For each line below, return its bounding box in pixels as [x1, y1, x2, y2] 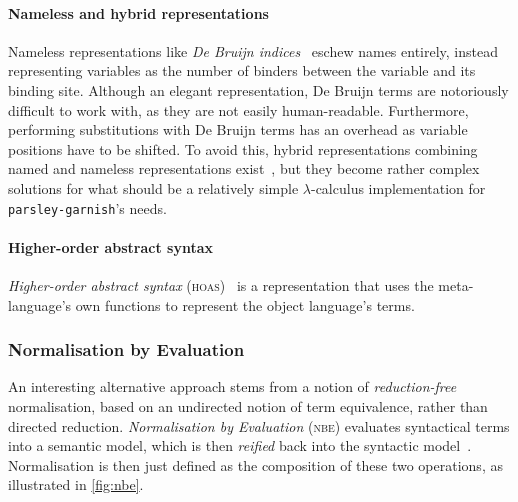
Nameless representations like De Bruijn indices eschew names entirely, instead [8, 40, 498, 61]
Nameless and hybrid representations [8, 2, 269, 23]
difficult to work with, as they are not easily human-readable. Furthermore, [8, 99, 469, 120]
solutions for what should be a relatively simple [8, 177, 299, 198]
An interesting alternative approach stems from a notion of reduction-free [8, 376, 457, 397]
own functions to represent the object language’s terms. [75, 294, 415, 315]
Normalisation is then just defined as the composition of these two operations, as [8, 454, 503, 475]
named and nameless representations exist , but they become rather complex [8, 158, 480, 179]
